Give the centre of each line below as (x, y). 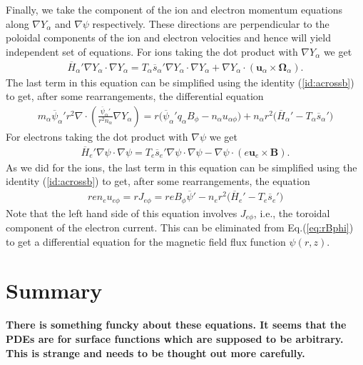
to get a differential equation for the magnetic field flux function (146, 241)
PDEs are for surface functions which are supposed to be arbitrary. (175, 338)
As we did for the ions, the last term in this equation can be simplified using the (181, 167)
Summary (54, 290)
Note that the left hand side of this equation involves (122, 212)
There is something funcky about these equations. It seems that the (176, 325)
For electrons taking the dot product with (97, 136)
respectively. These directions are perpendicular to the (211, 23)
